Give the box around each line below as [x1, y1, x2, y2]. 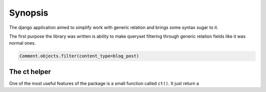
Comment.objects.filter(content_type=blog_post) [19, 53, 139, 59]
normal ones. [9, 40, 36, 46]
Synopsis [9, 7, 49, 18]
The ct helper [9, 68, 51, 76]
